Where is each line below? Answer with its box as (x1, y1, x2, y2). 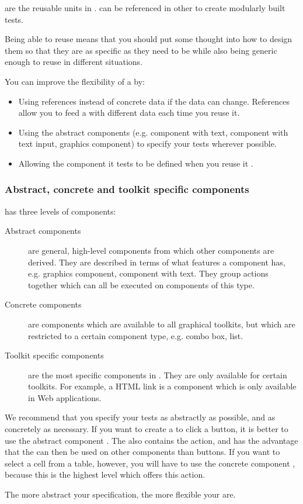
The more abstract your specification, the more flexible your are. (5, 488, 236, 500)
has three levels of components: (5, 205, 116, 217)
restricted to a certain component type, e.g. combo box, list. (28, 329, 243, 341)
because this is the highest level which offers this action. (5, 468, 206, 481)
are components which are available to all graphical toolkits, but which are (28, 317, 295, 330)
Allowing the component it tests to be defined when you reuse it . (18, 157, 253, 169)
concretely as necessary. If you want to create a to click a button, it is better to (5, 423, 288, 435)
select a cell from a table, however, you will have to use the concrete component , (5, 457, 295, 469)
